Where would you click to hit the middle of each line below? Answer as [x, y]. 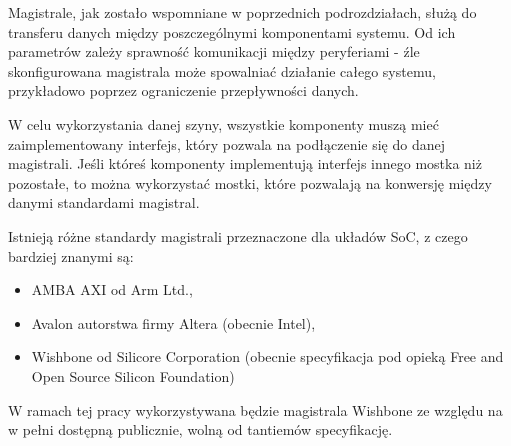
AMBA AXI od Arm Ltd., [112, 289]
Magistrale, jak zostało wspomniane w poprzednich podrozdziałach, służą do [242, 12]
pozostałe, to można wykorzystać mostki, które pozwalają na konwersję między [250, 182]
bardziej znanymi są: [71, 255]
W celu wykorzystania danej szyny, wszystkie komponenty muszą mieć [223, 123]
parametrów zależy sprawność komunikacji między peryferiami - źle [214, 51]
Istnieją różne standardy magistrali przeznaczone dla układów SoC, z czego [238, 235]
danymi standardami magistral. [104, 202]
